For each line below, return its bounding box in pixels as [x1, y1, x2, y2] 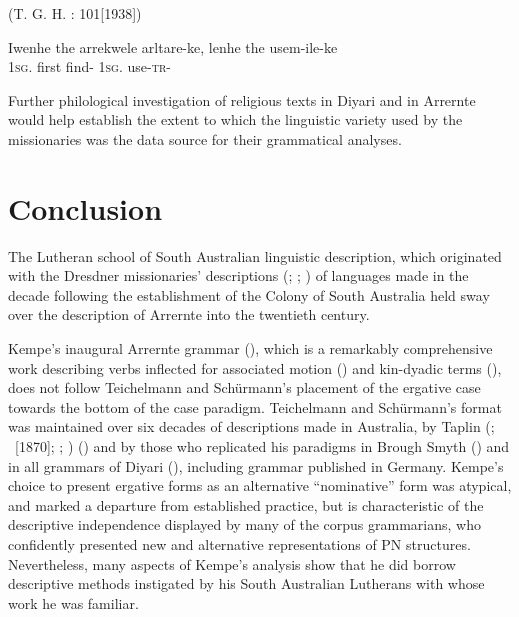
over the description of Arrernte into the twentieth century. [8, 304, 370, 325]
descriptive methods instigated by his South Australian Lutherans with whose [8, 573, 485, 594]
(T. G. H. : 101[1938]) [8, 3, 142, 23]
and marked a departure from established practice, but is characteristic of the [8, 494, 484, 515]
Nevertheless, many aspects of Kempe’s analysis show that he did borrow [8, 553, 456, 574]
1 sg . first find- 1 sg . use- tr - [8, 56, 171, 77]
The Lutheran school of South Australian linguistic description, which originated [8, 245, 502, 266]
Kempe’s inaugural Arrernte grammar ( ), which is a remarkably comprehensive [8, 338, 493, 359]
